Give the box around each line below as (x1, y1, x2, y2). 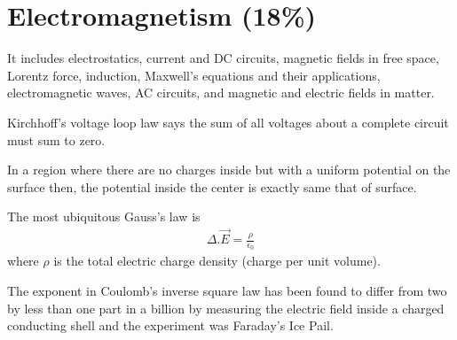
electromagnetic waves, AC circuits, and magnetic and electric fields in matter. (7, 83, 435, 102)
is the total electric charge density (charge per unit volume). (53, 251, 381, 270)
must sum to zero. (7, 130, 106, 149)
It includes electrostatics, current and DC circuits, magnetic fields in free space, (7, 49, 439, 67)
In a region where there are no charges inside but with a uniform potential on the (7, 160, 451, 179)
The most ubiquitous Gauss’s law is (7, 207, 201, 226)
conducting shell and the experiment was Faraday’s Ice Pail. (7, 316, 334, 335)
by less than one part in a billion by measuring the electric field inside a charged (7, 298, 445, 317)
